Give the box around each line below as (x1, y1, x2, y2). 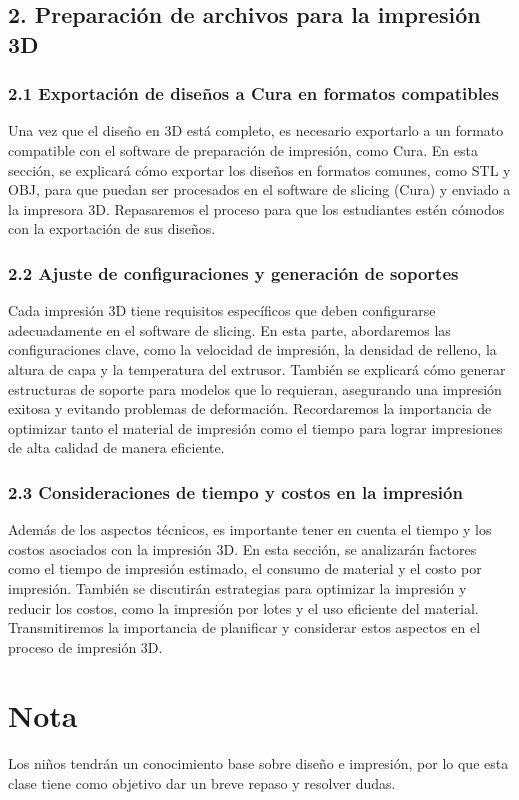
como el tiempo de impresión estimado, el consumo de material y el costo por (8, 558, 482, 579)
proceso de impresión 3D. (8, 636, 163, 657)
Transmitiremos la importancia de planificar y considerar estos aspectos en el (8, 617, 481, 638)
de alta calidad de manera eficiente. (8, 437, 225, 458)
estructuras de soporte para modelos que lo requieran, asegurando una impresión (8, 378, 502, 399)
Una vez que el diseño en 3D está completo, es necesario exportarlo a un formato (8, 120, 504, 141)
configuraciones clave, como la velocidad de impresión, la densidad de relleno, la (8, 339, 497, 360)
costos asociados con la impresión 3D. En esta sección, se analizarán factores (8, 538, 477, 559)
